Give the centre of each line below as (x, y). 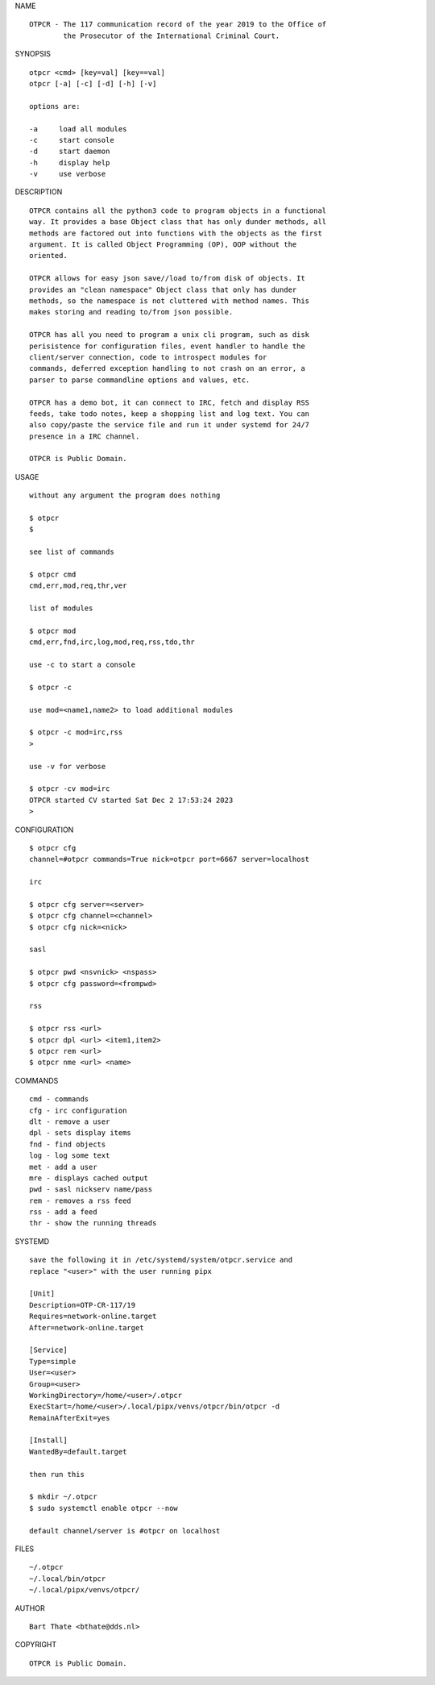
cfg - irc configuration (78, 1110)
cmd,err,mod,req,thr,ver (78, 586)
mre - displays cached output (89, 1178)
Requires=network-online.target (93, 1317)
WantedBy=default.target (78, 1452)
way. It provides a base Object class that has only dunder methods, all (178, 222)
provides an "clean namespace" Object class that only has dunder (163, 289)
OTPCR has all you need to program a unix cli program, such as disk (170, 335)
